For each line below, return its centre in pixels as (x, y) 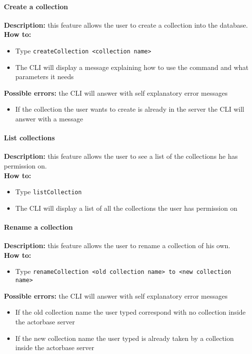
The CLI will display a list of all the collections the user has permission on (126, 208)
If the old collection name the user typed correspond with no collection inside (130, 312)
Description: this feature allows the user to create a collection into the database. (126, 25)
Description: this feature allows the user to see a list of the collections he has (121, 156)
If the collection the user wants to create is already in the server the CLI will (130, 109)
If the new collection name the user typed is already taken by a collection (125, 338)
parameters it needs (44, 76)
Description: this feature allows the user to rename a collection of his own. (117, 245)
